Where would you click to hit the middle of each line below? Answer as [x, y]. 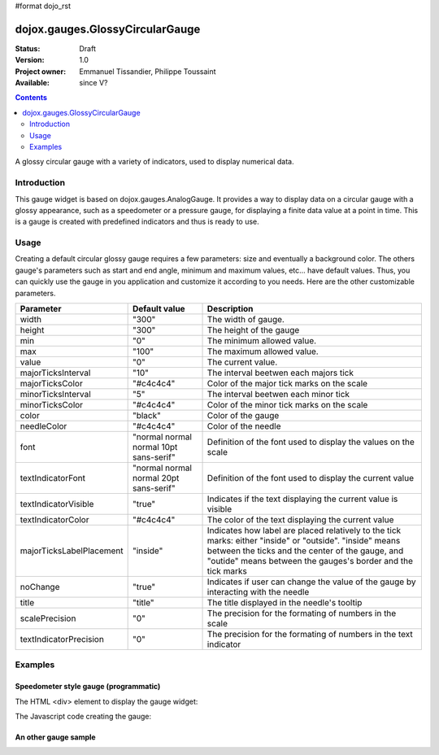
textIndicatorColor [54, 520]
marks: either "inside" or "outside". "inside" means [304, 541]
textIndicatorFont [52, 478]
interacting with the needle [258, 592]
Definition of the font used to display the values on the [311, 442]
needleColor [43, 426]
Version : [30, 60]
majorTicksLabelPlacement [72, 551]
